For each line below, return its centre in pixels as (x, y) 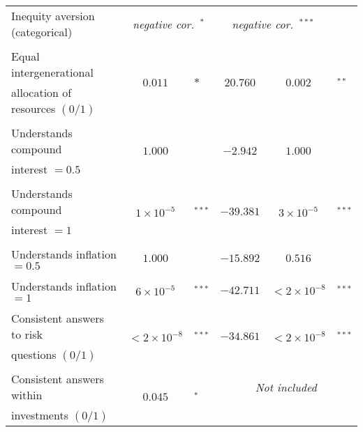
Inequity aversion (53, 16)
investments (40, 415)
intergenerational (52, 72)
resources (34, 108)
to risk (27, 334)
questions (34, 354)
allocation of (42, 92)
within (27, 395)
